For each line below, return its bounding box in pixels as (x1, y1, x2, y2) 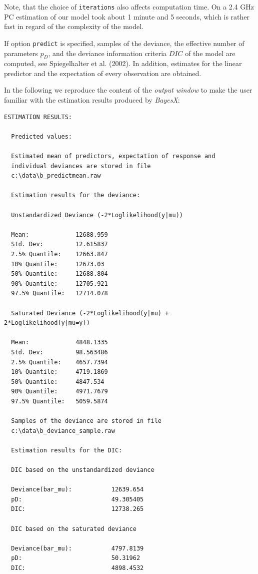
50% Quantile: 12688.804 (11, 270, 108, 278)
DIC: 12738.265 (11, 505, 144, 513)
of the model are (185, 48, 235, 58)
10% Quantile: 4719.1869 (11, 368, 108, 376)
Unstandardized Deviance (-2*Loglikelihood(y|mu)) (11, 211, 183, 219)
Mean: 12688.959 (11, 231, 108, 238)
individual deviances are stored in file (11, 162, 151, 170)
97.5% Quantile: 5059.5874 (11, 397, 108, 405)
